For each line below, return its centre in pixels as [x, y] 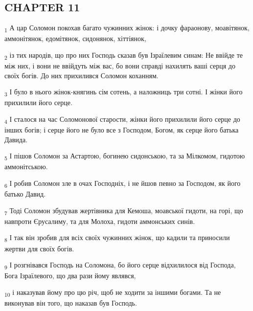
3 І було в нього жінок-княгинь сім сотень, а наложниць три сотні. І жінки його [124, 92]
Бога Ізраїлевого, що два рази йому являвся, [70, 276]
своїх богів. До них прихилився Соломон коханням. [81, 75]
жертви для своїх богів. [39, 248]
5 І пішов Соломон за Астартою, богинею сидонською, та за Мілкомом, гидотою [125, 156]
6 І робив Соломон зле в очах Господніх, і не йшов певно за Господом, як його [123, 183]
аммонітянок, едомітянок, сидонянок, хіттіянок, [75, 38]
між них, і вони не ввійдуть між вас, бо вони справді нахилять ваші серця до [120, 66]
